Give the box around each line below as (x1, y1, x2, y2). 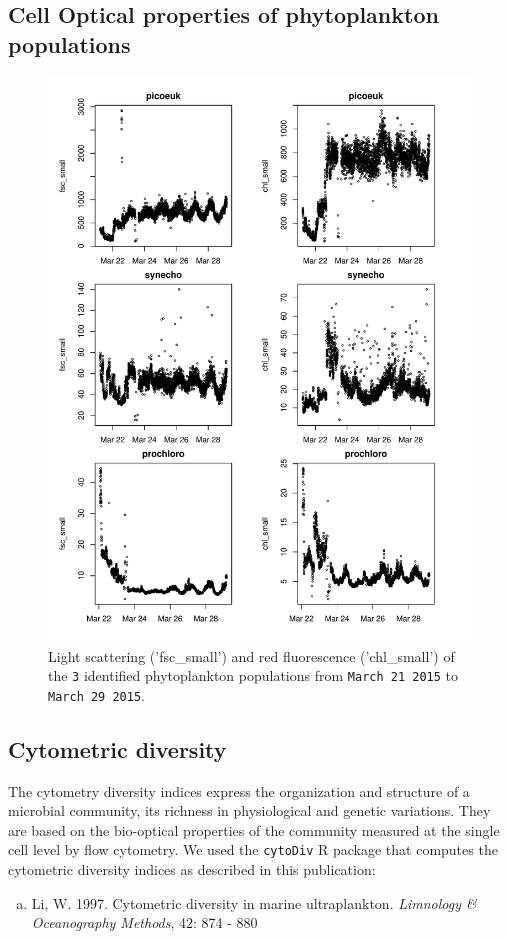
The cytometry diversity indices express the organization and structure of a (8, 780, 470, 801)
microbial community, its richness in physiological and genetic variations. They (8, 800, 491, 821)
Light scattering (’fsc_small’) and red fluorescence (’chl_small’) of (48, 645, 455, 666)
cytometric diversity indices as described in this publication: (8, 859, 376, 880)
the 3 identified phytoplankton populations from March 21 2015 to (48, 665, 458, 686)
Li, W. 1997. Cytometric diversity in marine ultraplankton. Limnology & (31, 892, 477, 913)
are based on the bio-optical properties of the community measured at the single (8, 819, 500, 840)
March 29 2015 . (48, 684, 145, 705)
